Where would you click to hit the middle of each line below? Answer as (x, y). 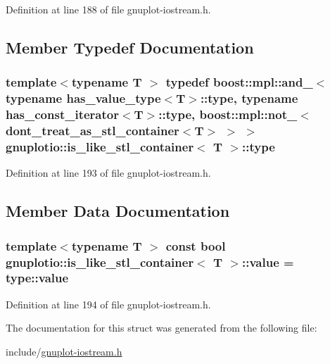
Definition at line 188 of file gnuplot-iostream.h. (108, 9)
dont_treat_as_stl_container (93, 131)
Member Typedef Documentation (130, 47)
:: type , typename (249, 98)
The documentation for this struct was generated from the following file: (161, 328)
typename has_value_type (83, 98)
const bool (196, 245)
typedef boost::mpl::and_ (239, 82)
